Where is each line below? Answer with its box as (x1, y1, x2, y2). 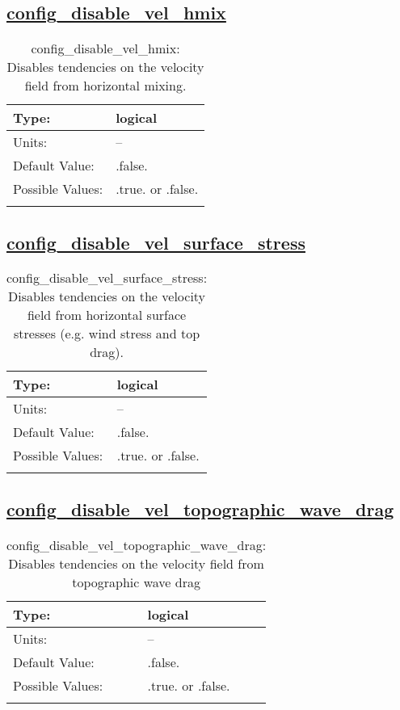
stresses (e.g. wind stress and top (14, 324, 200, 343)
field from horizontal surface (27, 305, 187, 325)
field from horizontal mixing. (24, 76, 187, 95)
